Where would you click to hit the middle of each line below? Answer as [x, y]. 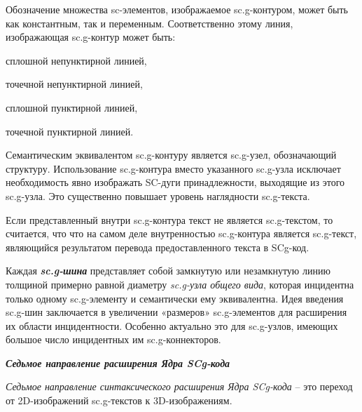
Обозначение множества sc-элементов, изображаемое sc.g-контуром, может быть [177, 9]
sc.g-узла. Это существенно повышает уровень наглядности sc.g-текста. [158, 195]
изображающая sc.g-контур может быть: [91, 37]
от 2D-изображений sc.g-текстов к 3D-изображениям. [119, 400]
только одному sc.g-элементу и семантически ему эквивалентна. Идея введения [175, 298]
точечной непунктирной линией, [74, 84]
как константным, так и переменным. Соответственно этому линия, [149, 23]
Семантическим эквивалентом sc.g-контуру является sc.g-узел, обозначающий [171, 155]
